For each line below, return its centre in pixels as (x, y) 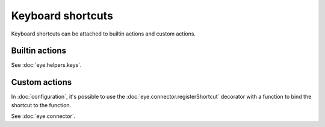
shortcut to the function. (41, 105)
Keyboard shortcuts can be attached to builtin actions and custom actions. (103, 34)
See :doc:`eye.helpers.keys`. (46, 65)
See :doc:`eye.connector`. (43, 116)
